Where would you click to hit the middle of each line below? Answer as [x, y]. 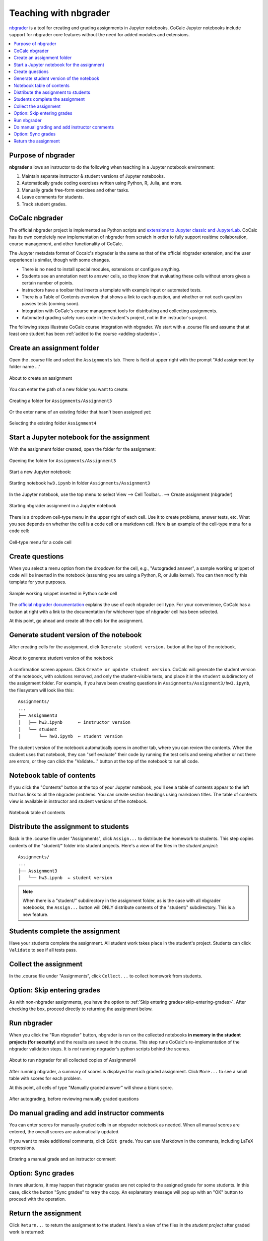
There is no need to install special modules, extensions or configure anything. [101, 269]
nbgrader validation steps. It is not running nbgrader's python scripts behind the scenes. [100, 1049]
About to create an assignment [41, 378]
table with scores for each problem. [45, 1078]
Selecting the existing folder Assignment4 [53, 423]
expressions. [22, 1148]
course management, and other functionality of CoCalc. [66, 244]
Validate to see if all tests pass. [43, 950]
